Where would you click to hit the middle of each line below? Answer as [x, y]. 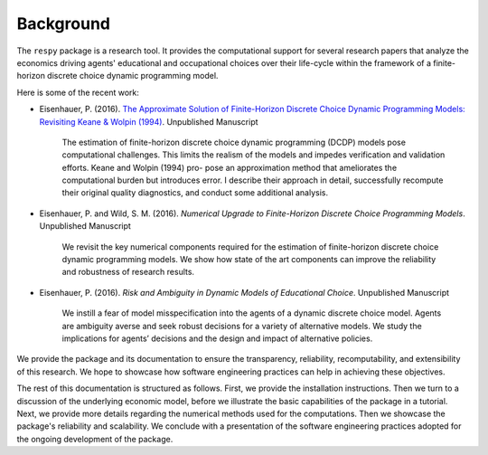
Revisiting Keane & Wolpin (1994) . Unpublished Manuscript [149, 121]
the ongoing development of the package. [95, 439]
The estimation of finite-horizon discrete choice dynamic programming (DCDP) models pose [234, 142]
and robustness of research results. [128, 272]
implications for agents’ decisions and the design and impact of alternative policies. [217, 338]
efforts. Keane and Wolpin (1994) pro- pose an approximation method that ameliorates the [230, 167]
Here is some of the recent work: [78, 92]
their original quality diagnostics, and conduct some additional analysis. [195, 193]
